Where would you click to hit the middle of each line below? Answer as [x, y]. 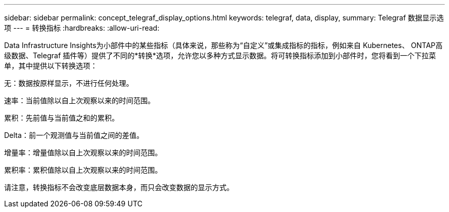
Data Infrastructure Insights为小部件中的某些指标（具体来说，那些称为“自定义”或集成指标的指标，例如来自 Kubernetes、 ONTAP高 [223, 45]
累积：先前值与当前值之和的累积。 [62, 118]
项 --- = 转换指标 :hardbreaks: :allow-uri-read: [82, 28]
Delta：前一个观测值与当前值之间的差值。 [74, 135]
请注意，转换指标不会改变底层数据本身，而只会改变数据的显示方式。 [119, 187]
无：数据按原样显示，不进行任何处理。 [69, 83]
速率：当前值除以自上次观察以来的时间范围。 [79, 100]
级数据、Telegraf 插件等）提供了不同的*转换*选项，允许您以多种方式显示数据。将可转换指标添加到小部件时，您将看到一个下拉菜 [220, 55]
